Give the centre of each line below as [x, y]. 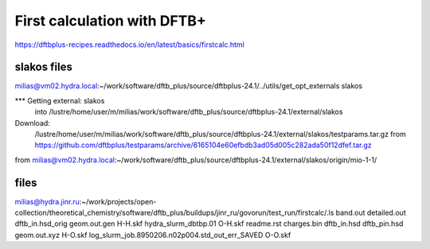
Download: [33, 123]
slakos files [44, 67]
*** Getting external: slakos [60, 100]
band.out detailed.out [371, 213]
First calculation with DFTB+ [111, 21]
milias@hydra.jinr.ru [47, 201]
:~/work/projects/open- [118, 201]
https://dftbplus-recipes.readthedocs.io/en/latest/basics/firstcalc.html [129, 45]
